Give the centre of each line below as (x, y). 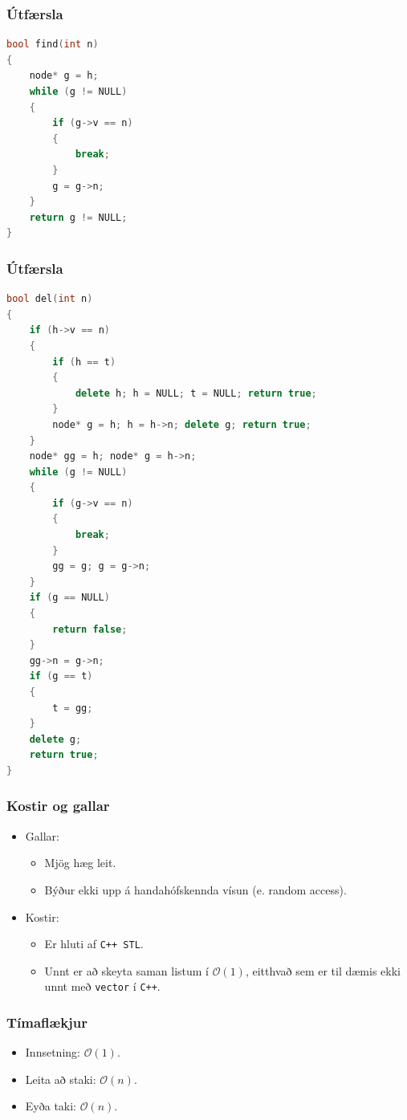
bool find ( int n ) (53, 45)
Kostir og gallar (58, 806)
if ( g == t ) (61, 676)
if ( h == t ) (84, 362)
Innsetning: (53, 1052)
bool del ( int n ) (50, 299)
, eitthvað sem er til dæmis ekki (323, 970)
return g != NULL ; (78, 217)
